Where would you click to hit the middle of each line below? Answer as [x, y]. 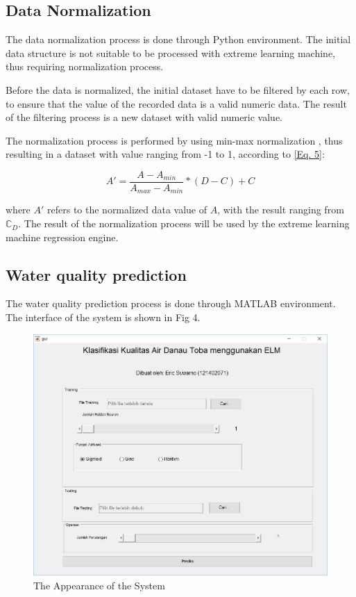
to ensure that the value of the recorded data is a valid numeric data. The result [176, 103]
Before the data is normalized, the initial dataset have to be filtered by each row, [178, 89]
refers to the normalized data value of [127, 210]
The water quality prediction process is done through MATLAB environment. [171, 303]
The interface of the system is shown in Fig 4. [103, 317]
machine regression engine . [62, 237]
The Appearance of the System [99, 586]
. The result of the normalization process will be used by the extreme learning [184, 223]
